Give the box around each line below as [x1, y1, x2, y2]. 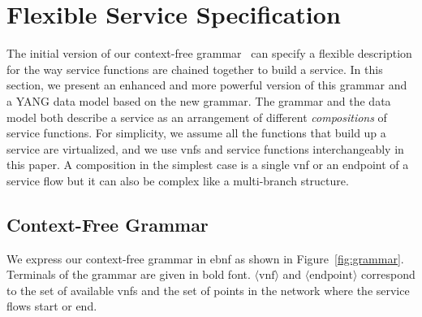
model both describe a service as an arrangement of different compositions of [6, 108, 387, 125]
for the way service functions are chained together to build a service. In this [6, 60, 383, 77]
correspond [361, 266, 416, 283]
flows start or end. [6, 297, 97, 315]
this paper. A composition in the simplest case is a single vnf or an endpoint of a [6, 156, 409, 173]
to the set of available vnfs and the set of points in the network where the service [6, 281, 410, 298]
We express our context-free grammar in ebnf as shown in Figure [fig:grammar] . [6, 250, 404, 267]
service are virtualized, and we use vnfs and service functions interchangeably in [6, 140, 404, 157]
